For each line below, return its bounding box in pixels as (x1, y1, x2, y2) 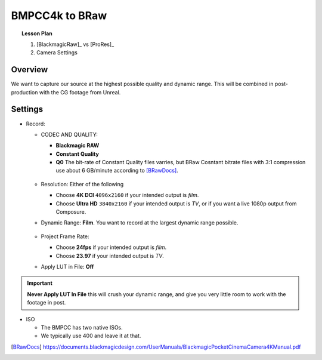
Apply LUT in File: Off (41, 263, 94, 270)
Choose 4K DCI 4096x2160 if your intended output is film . (55, 192, 199, 199)
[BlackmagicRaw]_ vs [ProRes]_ (36, 41, 114, 48)
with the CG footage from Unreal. (39, 88, 121, 96)
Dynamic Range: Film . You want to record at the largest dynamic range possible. (41, 219, 239, 226)
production (11, 88, 38, 96)
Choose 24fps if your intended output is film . (55, 244, 167, 251)
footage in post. (27, 299, 66, 306)
